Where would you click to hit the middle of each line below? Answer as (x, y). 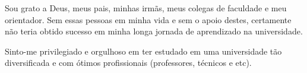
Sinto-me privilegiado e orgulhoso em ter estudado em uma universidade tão (143, 51)
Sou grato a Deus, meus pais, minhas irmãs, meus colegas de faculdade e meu (146, 8)
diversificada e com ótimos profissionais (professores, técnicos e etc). (128, 63)
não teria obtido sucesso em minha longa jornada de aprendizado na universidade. (154, 31)
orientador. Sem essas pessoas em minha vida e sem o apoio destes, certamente (148, 19)
